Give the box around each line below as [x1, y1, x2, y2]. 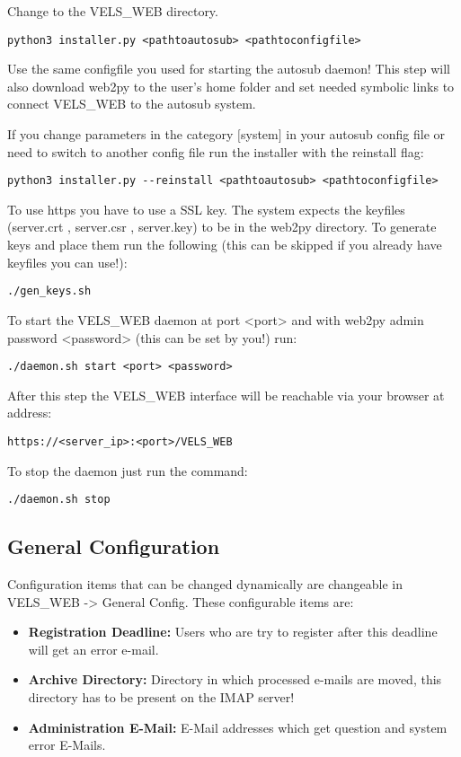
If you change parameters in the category [7, 125, 234, 144]
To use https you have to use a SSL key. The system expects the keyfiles [7, 199, 405, 218]
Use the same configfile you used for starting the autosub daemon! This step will [7, 59, 450, 78]
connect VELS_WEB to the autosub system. [7, 94, 256, 113]
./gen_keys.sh [7, 285, 92, 298]
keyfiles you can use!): [7, 252, 128, 271]
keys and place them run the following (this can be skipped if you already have [7, 235, 442, 254]
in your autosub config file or [286, 125, 446, 144]
